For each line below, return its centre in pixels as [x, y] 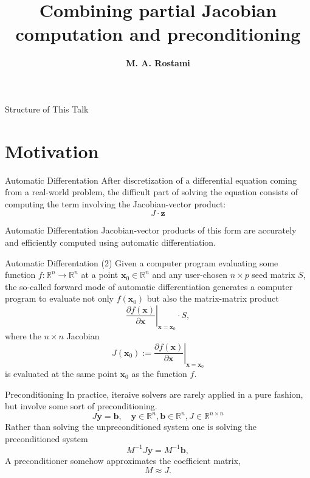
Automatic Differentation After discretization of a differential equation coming [151, 180]
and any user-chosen [190, 275]
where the [23, 336]
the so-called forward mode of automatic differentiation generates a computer [149, 286]
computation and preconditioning [158, 34]
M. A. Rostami [158, 63]
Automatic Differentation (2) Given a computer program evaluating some [142, 262]
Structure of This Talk [47, 109]
